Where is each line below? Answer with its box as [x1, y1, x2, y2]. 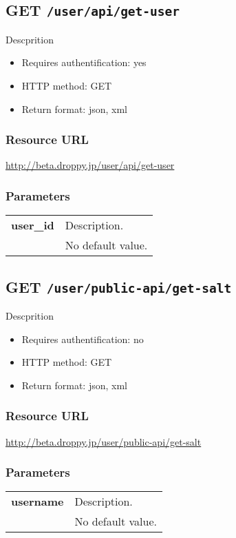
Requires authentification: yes [21, 55, 147, 70]
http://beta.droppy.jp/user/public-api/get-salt [6, 434, 202, 448]
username [11, 493, 64, 510]
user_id [11, 217, 54, 234]
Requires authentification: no [21, 331, 144, 346]
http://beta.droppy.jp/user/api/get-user [6, 158, 175, 172]
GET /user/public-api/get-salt [6, 276, 232, 297]
